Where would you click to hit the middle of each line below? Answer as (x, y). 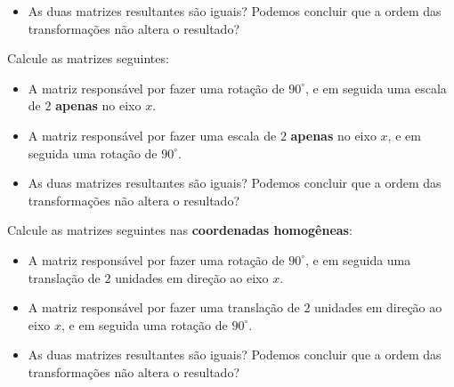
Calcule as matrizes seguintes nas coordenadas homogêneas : (180, 230)
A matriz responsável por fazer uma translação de (164, 307)
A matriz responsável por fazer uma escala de (152, 135)
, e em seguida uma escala (376, 88)
